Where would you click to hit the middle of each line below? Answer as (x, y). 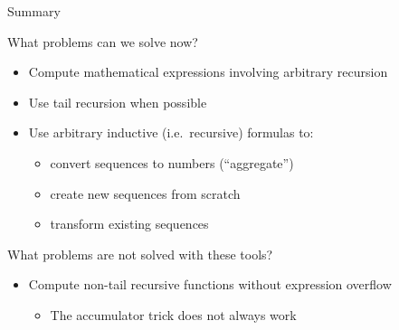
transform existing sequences (129, 224)
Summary (34, 11)
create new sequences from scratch (145, 193)
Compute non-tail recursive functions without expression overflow (210, 284)
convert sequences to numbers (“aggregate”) (172, 162)
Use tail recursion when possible (118, 102)
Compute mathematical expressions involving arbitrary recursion (208, 72)
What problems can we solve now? (103, 41)
